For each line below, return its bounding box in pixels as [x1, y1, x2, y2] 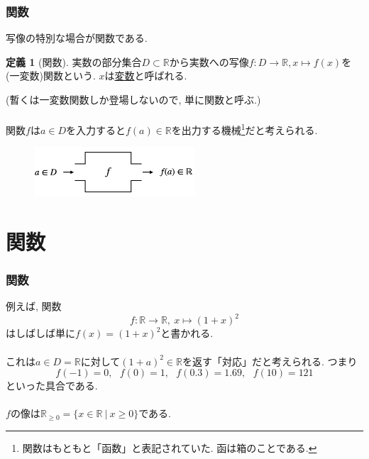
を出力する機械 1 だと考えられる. [171, 121, 318, 137]
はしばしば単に [6, 326, 75, 341]
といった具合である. [6, 378, 98, 393]
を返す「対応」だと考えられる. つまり [182, 353, 358, 368]
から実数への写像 [169, 54, 249, 69]
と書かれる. [160, 326, 214, 341]
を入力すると [65, 122, 126, 137]
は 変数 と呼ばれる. [104, 68, 187, 83]
